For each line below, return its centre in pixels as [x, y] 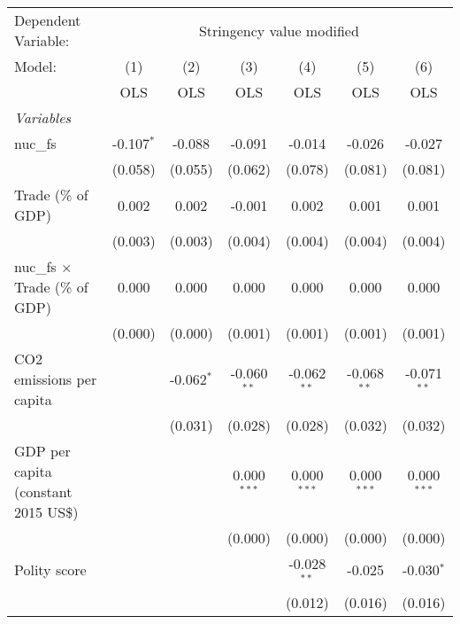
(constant [43, 491]
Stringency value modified [279, 30]
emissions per [56, 379]
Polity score [50, 570]
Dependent [48, 20]
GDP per [42, 451]
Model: [36, 66]
